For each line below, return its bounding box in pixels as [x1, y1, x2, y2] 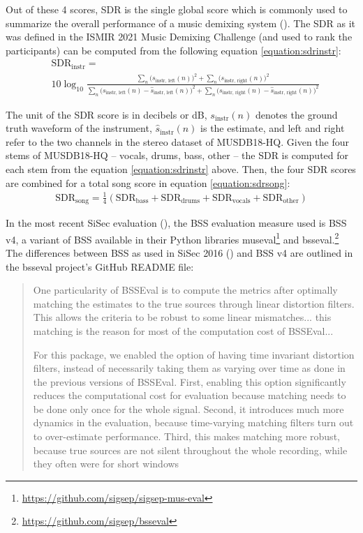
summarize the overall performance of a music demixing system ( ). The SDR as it [6, 15, 355, 30]
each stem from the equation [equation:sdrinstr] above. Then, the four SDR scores [6, 161, 356, 176]
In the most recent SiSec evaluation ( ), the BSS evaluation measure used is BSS [6, 216, 347, 230]
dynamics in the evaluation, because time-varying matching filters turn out [33, 415, 354, 430]
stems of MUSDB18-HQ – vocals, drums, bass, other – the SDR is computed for [6, 148, 349, 163]
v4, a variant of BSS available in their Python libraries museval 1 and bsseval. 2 [6, 230, 339, 246]
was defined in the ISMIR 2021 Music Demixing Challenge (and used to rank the [6, 29, 353, 44]
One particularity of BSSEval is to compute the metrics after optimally [33, 283, 338, 297]
